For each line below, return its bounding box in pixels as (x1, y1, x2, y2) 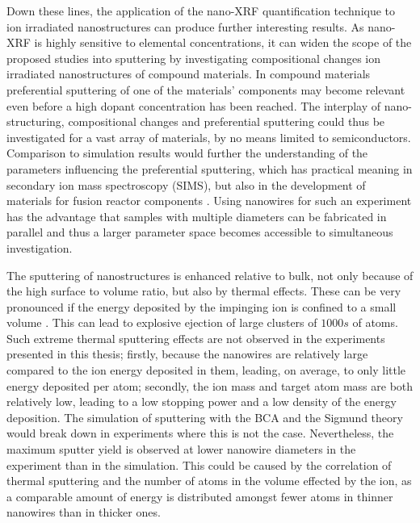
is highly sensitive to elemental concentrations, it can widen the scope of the (34, 34, 412, 51)
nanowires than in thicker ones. (6, 504, 161, 521)
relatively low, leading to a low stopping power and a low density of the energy (6, 393, 397, 410)
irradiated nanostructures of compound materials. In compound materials (6, 65, 371, 82)
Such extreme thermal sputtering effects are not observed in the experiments (6, 329, 385, 346)
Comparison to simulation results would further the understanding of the (6, 144, 368, 161)
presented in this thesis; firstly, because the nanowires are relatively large (6, 345, 368, 362)
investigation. (6, 239, 73, 256)
